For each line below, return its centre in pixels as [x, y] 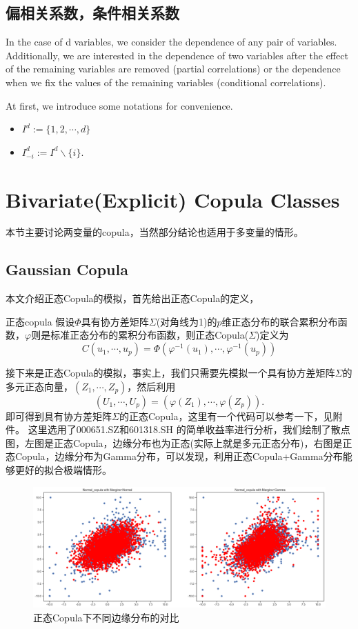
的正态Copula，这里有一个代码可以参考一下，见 [226, 416]
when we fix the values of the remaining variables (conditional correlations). [166, 82]
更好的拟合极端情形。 [63, 470]
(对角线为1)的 [187, 321]
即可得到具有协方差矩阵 [59, 416]
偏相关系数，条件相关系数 [92, 13]
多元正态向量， [39, 386]
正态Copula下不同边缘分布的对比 [106, 617]
